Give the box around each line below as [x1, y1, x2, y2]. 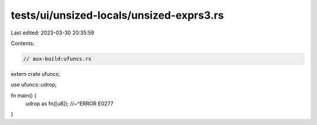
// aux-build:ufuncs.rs [23, 55, 92, 62]
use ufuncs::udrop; [11, 81, 57, 88]
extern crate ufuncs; [11, 70, 60, 77]
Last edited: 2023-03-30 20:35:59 [11, 29, 95, 36]
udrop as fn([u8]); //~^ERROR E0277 [25, 100, 114, 107]
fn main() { [11, 92, 37, 99]
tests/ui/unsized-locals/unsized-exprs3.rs [11, 9, 224, 22]
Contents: [11, 40, 35, 47]
